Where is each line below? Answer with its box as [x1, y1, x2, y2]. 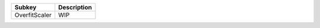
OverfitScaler [14, 11, 52, 19]
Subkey [14, 3, 37, 11]
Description [58, 3, 92, 11]
